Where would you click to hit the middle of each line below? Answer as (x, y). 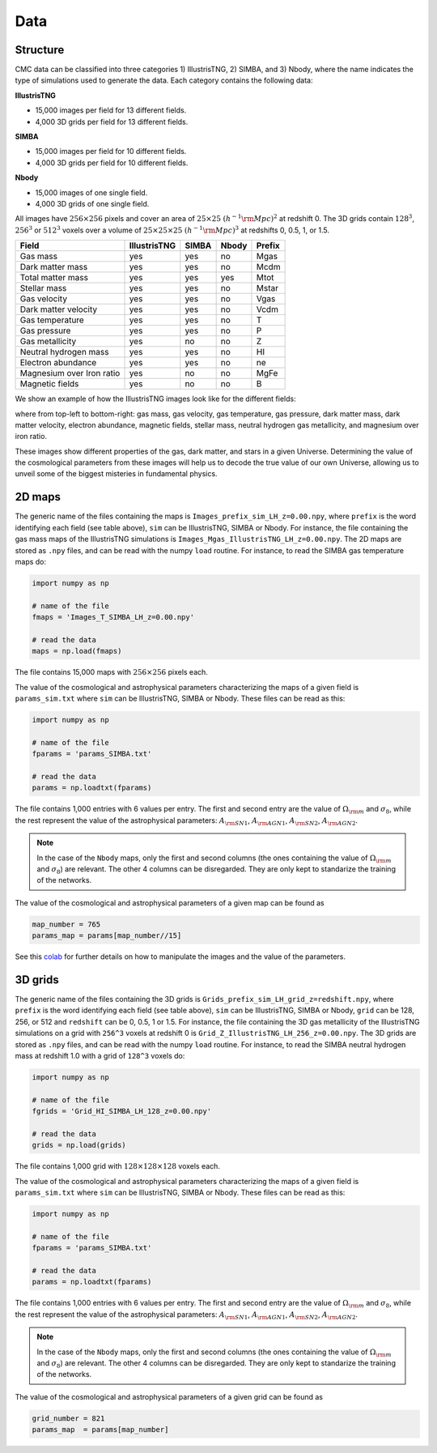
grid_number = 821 (68, 1418)
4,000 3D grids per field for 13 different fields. (112, 121)
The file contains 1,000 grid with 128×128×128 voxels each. (117, 1166)
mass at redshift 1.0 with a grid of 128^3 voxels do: (100, 1055)
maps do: (31, 561)
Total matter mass (54, 278)
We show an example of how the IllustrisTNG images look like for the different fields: (155, 399)
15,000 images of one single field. (91, 192)
